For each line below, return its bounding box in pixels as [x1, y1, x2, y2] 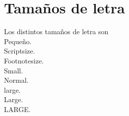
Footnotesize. [4, 55, 44, 65]
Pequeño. [4, 36, 32, 46]
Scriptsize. [4, 46, 35, 56]
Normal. [4, 75, 29, 85]
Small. [4, 65, 23, 75]
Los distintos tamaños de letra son [4, 26, 109, 37]
